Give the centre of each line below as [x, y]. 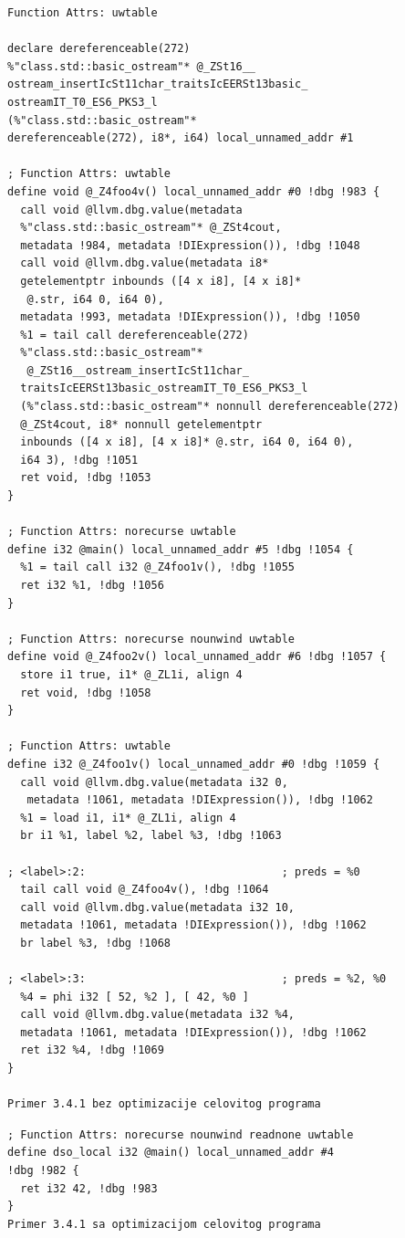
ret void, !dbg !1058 [86, 692]
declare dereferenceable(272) [99, 49]
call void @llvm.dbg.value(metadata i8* [145, 263]
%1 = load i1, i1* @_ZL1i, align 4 [128, 818]
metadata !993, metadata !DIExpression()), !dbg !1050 [190, 317]
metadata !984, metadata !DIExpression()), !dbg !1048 [190, 245]
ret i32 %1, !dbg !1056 [92, 585]
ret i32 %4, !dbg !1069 [92, 1050]
